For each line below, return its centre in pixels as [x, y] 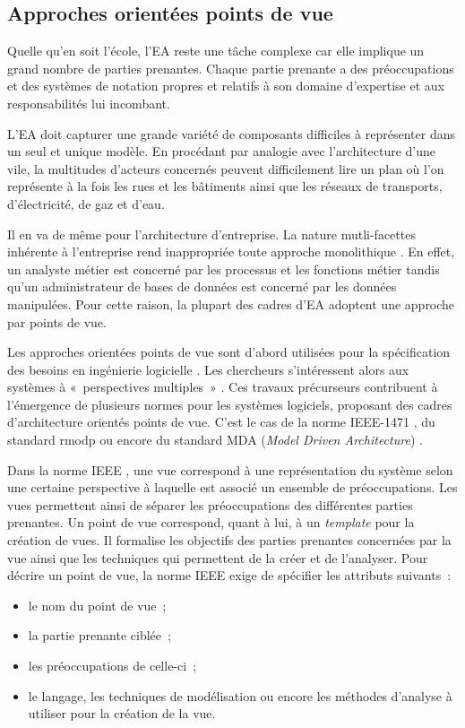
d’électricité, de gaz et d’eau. [86, 203]
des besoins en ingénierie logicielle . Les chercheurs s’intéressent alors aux [208, 369]
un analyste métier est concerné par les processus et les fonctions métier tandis [224, 269]
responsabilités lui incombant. [89, 103]
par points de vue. [57, 321]
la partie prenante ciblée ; [99, 635]
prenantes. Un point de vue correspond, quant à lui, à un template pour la [211, 522]
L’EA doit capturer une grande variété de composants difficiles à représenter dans [231, 133]
